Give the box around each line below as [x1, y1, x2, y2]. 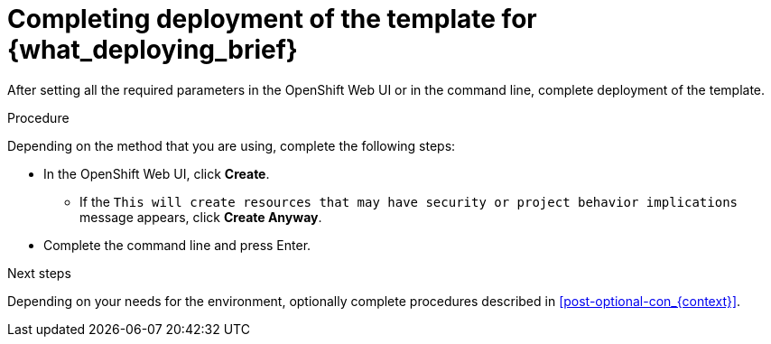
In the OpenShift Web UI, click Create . [43, 165, 270, 181]
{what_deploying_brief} [7, 34, 298, 65]
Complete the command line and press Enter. [43, 237, 311, 253]
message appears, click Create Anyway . [79, 209, 322, 225]
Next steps [7, 265, 71, 281]
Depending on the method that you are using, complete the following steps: [7, 137, 456, 153]
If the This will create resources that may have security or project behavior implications [79, 193, 738, 209]
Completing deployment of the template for [7, 4, 537, 34]
